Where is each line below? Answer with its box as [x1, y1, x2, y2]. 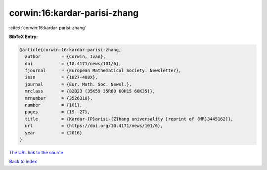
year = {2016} [25, 130, 83, 135]
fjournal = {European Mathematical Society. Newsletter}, [25, 68, 181, 74]
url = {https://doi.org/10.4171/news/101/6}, [25, 123, 163, 128]
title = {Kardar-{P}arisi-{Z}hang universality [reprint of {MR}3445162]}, [25, 116, 233, 122]
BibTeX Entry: [9, 34, 38, 40]
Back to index [9, 159, 37, 165]
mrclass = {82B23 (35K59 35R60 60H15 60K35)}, [25, 88, 155, 94]
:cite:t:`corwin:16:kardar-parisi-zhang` [9, 25, 87, 31]
